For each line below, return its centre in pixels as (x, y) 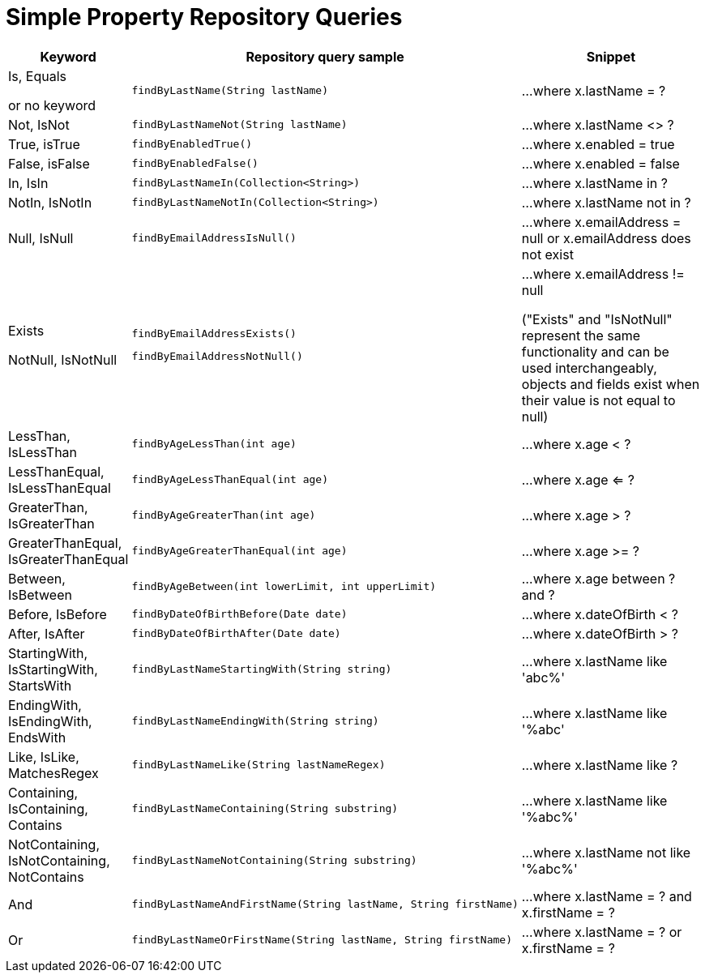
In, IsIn (28, 183)
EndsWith (37, 737)
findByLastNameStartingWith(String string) (262, 669)
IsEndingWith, (50, 721)
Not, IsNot (39, 124)
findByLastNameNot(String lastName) (239, 125)
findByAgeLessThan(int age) (214, 444)
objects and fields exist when (611, 384)
